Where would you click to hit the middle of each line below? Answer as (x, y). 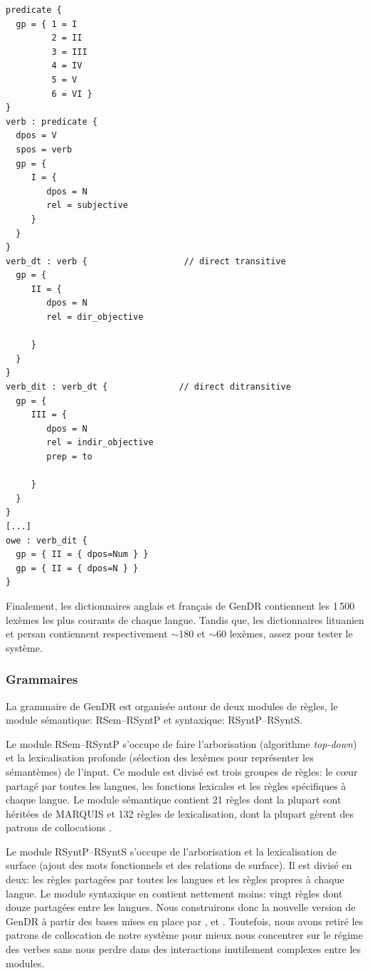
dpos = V (36, 136)
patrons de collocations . (59, 827)
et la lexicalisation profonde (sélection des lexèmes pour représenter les (160, 758)
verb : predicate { (52, 121)
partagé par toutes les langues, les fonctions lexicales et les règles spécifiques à (176, 785)
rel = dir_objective (95, 317)
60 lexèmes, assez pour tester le (285, 634)
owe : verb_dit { (47, 540)
